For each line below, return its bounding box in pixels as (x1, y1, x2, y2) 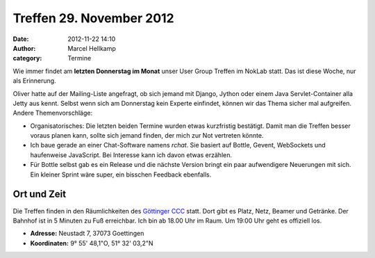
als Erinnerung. (12, 76, 56, 85)
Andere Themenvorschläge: (12, 108, 93, 118)
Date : (12, 35, 29, 43)
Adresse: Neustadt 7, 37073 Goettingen (30, 229, 144, 238)
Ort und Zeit (12, 188, 67, 200)
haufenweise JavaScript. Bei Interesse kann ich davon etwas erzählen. (30, 150, 233, 159)
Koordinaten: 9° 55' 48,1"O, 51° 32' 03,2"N (30, 239, 153, 247)
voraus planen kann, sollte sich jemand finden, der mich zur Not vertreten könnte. (30, 131, 264, 140)
